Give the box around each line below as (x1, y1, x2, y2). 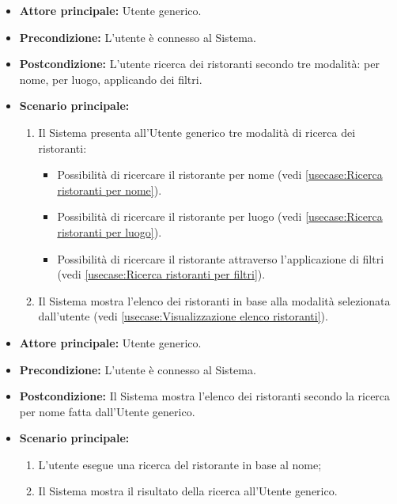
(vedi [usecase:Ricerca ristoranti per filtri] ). (57, 266, 266, 282)
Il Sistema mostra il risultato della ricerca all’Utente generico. (38, 483, 338, 499)
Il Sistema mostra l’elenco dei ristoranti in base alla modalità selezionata (38, 292, 391, 309)
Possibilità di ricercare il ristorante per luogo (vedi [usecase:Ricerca (57, 208, 383, 225)
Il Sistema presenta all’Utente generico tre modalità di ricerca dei (38, 123, 356, 140)
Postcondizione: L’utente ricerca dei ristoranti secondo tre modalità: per (19, 55, 380, 72)
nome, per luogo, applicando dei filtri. (19, 70, 202, 87)
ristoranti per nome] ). (57, 181, 162, 198)
